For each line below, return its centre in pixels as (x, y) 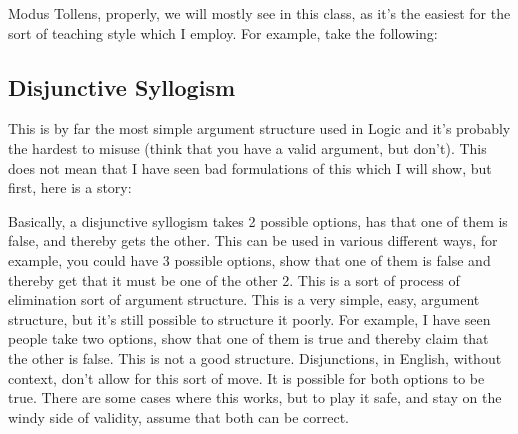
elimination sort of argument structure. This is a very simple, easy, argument (244, 299)
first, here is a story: (70, 187)
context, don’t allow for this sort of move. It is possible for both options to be (246, 377)
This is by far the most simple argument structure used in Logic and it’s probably (259, 128)
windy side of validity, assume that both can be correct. (178, 416)
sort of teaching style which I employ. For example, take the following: (223, 32)
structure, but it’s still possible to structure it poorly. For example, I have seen (249, 318)
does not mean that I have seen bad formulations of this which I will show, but (250, 167)
